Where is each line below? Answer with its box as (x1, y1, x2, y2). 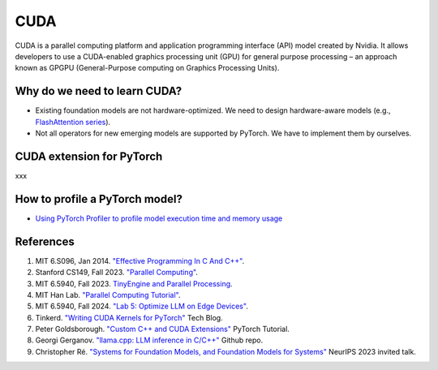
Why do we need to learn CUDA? (15, 84, 182, 98)
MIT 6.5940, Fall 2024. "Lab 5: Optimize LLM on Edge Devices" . (35, 301, 249, 312)
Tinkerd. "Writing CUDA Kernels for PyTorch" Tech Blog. (35, 312, 223, 322)
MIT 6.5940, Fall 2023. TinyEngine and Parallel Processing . (35, 278, 233, 288)
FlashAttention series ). (35, 117, 111, 127)
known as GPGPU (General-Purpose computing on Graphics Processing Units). (15, 63, 280, 73)
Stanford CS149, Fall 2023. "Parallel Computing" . (35, 268, 199, 277)
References (15, 234, 75, 248)
